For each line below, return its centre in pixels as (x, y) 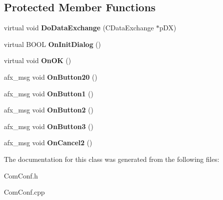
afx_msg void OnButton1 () (49, 93)
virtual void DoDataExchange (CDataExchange (79, 28)
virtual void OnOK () (38, 60)
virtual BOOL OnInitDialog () (53, 44)
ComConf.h (21, 175)
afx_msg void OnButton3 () (49, 126)
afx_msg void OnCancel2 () (48, 143)
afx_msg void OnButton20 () (51, 77)
